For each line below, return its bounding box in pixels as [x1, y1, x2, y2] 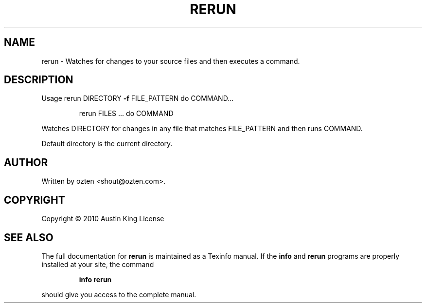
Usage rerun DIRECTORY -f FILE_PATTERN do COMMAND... [41, 94, 234, 103]
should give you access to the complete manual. [41, 290, 196, 299]
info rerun [79, 275, 112, 284]
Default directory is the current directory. [41, 139, 173, 148]
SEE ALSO [4, 231, 53, 244]
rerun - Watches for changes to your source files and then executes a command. [41, 57, 300, 65]
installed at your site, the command [41, 260, 154, 269]
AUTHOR [4, 156, 48, 169]
